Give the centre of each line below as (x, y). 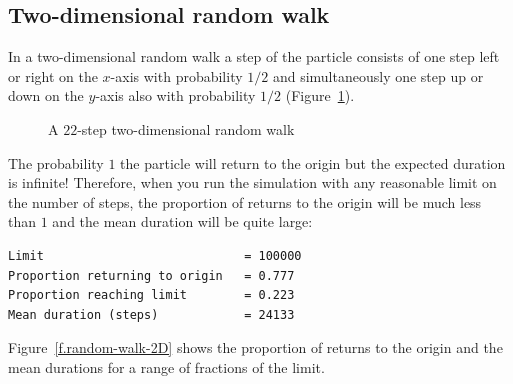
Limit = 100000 (155, 255)
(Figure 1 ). (320, 95)
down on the (46, 95)
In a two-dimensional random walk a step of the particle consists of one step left (254, 56)
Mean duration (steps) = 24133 (151, 314)
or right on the (53, 75)
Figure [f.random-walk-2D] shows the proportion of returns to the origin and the (255, 347)
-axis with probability (176, 75)
